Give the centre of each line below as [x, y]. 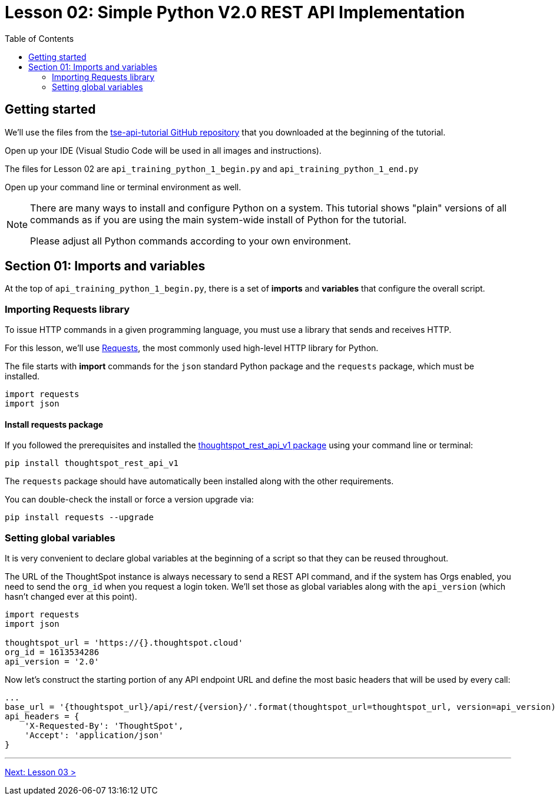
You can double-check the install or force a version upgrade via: [129, 500]
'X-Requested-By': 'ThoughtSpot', [104, 726]
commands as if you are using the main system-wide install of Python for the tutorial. [219, 219]
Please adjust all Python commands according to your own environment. [191, 241]
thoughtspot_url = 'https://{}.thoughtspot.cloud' [124, 643]
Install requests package [54, 424]
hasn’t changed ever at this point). [71, 597]
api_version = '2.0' [52, 662]
